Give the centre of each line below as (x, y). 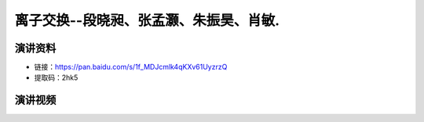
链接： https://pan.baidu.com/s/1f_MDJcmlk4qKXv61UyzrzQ (131, 67)
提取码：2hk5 (56, 77)
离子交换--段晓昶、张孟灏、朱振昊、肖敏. (147, 20)
